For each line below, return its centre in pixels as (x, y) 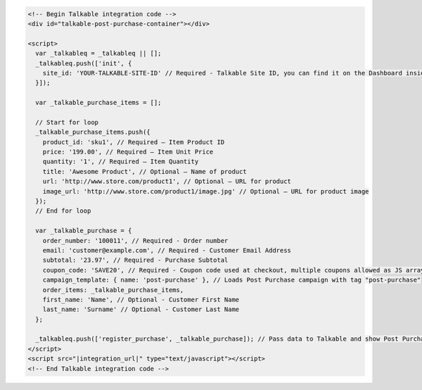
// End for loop (63, 211)
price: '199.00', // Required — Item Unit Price (128, 152)
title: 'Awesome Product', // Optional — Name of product (145, 171)
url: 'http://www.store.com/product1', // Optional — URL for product (167, 182)
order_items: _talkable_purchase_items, (113, 290)
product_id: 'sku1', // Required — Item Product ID (134, 142)
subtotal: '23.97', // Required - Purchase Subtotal (135, 260)
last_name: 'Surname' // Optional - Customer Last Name (141, 309)
